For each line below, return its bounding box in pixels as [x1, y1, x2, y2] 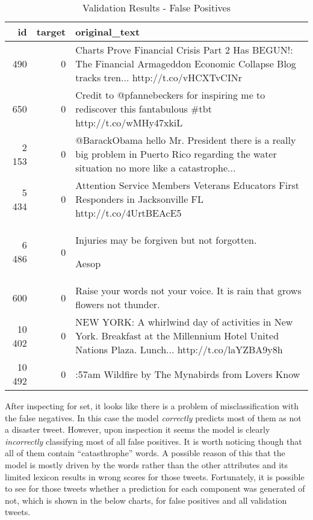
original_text [75, 25, 140, 39]
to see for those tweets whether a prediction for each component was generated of [5, 482, 305, 495]
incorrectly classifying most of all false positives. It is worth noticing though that [5, 435, 302, 447]
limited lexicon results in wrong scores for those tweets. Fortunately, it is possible [5, 470, 305, 483]
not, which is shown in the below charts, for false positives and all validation [5, 494, 287, 506]
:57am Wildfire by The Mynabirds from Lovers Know [75, 367, 300, 381]
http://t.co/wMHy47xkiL [75, 116, 183, 129]
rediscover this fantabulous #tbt [75, 102, 212, 116]
